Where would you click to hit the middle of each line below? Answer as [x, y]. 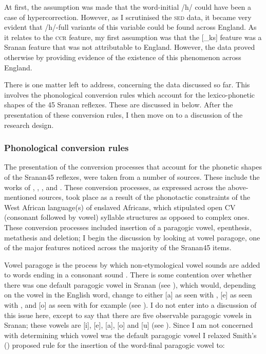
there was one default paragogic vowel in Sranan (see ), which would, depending [130, 284]
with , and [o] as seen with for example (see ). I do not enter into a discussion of [130, 305]
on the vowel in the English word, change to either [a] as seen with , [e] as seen [128, 295]
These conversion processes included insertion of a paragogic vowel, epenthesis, [128, 227]
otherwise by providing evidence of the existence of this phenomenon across [123, 57]
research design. [29, 125]
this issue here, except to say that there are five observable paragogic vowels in [128, 315]
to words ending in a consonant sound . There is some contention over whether [128, 275]
